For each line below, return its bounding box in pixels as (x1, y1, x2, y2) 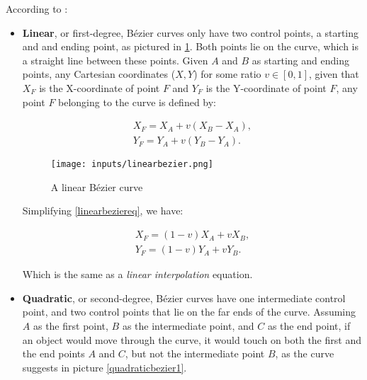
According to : (6, 1, 68, 16)
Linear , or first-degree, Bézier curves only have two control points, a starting (22, 25, 359, 40)
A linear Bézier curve (50, 179, 143, 194)
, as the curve (275, 346, 334, 361)
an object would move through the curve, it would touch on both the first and (22, 332, 361, 347)
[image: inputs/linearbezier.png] (50, 159, 213, 170)
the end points (22, 346, 85, 361)
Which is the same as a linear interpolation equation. (22, 267, 253, 282)
